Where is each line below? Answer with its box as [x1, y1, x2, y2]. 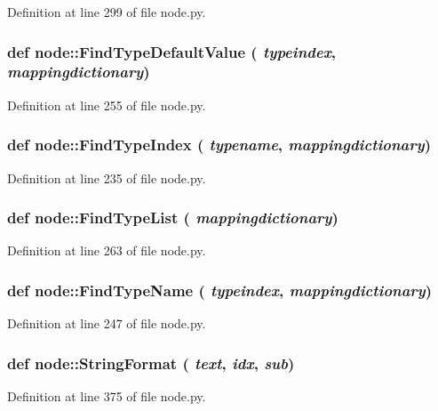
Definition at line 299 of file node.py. [7, 3, 206, 20]
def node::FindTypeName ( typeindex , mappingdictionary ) [7, 278, 433, 301]
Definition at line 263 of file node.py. [7, 241, 206, 260]
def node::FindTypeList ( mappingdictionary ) [7, 206, 338, 229]
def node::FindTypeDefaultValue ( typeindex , [7, 40, 337, 62]
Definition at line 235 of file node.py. [7, 168, 206, 187]
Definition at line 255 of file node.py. [7, 95, 206, 114]
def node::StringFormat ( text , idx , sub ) [7, 351, 295, 374]
